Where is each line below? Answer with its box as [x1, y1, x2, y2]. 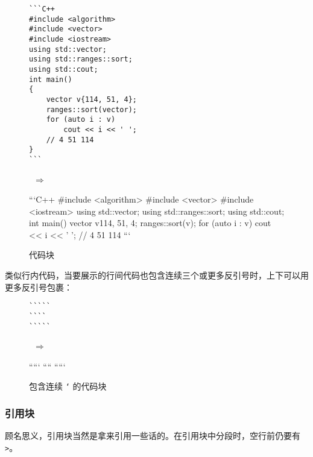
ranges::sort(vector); [46, 105, 137, 114]
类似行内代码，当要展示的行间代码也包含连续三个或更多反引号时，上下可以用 [5, 269, 309, 282]
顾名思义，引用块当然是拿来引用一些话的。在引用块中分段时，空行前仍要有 [5, 429, 300, 442]
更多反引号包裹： [5, 280, 72, 293]
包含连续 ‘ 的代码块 [29, 380, 107, 392]
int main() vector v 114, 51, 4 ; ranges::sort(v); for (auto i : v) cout [29, 216, 271, 229]
